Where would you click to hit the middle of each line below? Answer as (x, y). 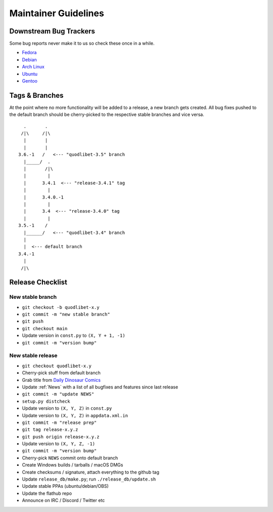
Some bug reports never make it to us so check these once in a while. (82, 44)
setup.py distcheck (46, 401)
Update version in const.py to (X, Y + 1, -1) (74, 336)
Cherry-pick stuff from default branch (61, 373)
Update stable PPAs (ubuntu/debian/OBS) (65, 486)
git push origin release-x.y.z (61, 437)
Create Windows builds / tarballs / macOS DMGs (73, 465)
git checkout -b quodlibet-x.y (61, 307)
